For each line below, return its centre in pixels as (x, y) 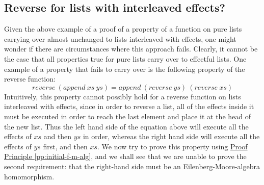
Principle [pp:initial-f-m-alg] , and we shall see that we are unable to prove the (125, 156)
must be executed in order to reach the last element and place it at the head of (127, 116)
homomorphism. (29, 176)
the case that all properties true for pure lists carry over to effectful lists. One (125, 58)
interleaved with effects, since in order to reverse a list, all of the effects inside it (129, 106)
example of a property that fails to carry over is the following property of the (125, 69)
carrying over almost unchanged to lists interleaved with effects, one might (120, 38)
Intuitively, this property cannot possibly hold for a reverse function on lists (123, 96)
